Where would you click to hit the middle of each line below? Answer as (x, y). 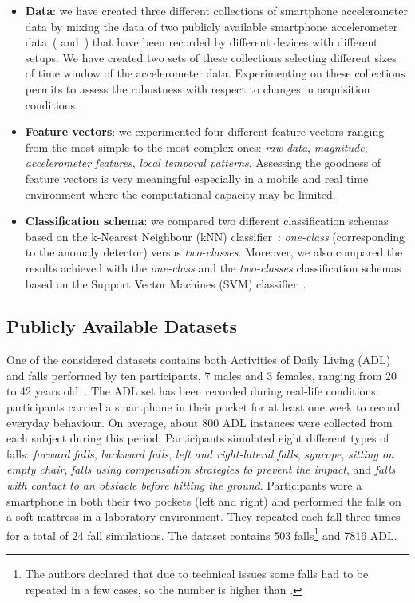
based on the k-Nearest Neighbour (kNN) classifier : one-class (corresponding (215, 236)
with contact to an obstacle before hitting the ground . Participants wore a (184, 485)
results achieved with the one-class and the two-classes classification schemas (213, 267)
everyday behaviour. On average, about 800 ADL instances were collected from (200, 422)
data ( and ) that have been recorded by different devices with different (202, 42)
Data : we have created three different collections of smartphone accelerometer (216, 10)
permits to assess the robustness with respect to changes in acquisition (198, 88)
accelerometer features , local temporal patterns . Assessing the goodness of (203, 163)
